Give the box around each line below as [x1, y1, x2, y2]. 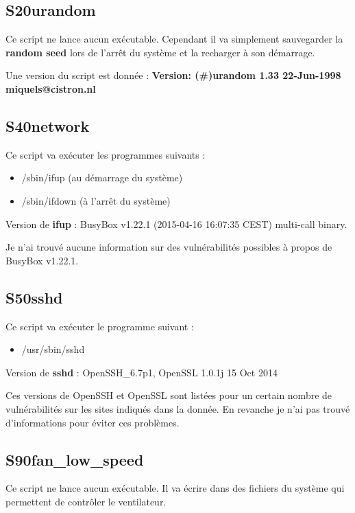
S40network [5, 115, 90, 136]
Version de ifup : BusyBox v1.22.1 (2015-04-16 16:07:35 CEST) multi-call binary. [5, 216, 347, 231]
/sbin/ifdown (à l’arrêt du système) [21, 193, 171, 207]
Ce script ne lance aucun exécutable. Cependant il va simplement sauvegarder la [5, 32, 343, 46]
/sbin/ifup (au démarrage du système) [21, 170, 183, 185]
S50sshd [5, 286, 63, 308]
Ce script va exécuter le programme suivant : [5, 319, 194, 333]
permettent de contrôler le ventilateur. [5, 494, 167, 508]
